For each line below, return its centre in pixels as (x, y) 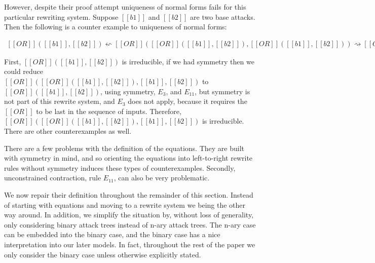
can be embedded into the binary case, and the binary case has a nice (112, 234)
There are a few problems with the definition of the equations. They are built (124, 148)
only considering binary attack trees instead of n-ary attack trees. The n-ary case (130, 224)
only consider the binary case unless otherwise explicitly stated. (103, 254)
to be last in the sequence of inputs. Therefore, (109, 111)
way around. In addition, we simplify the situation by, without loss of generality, (129, 215)
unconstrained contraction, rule (53, 178)
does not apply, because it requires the (188, 101)
